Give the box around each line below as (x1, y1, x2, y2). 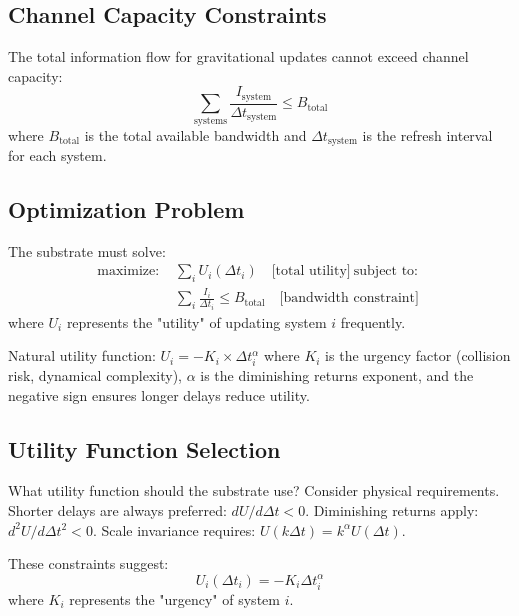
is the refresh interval (362, 124, 493, 145)
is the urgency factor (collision (325, 345, 511, 366)
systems (193, 115, 228, 126)
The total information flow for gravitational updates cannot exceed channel (8, 46, 469, 67)
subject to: (353, 264, 419, 279)
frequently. (340, 311, 406, 332)
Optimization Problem (8, 194, 245, 225)
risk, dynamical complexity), (8, 365, 182, 386)
